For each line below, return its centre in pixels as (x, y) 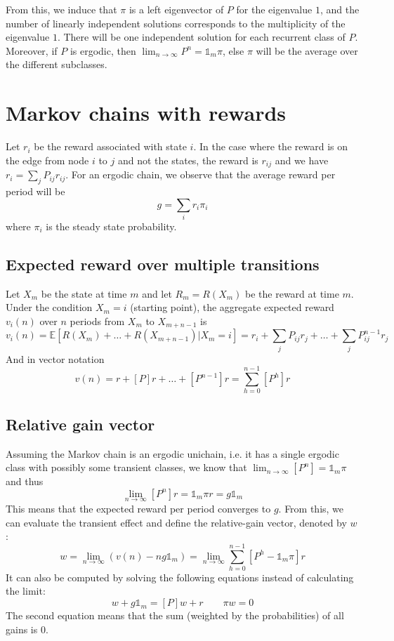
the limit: (26, 591)
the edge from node (47, 160)
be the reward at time (292, 293)
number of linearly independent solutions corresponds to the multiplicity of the (176, 23)
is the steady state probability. (111, 226)
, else (233, 50)
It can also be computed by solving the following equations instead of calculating (180, 577)
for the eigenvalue (274, 9)
